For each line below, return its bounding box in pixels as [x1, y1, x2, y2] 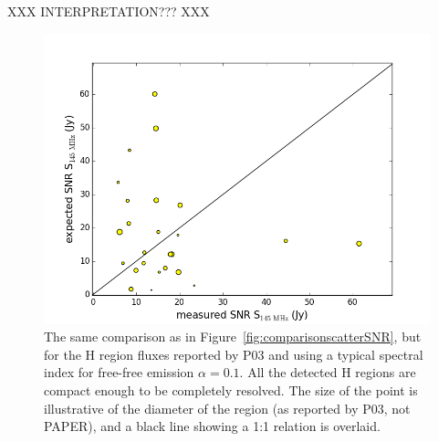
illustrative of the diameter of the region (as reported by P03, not [44, 398, 411, 417]
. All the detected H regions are [239, 363, 416, 382]
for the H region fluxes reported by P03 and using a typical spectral [44, 344, 423, 363]
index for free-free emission [44, 363, 194, 382]
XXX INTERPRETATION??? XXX [7, 2, 210, 20]
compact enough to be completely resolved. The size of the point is [44, 380, 418, 399]
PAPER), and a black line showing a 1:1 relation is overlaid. [44, 416, 381, 436]
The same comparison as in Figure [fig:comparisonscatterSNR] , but [44, 327, 422, 346]
